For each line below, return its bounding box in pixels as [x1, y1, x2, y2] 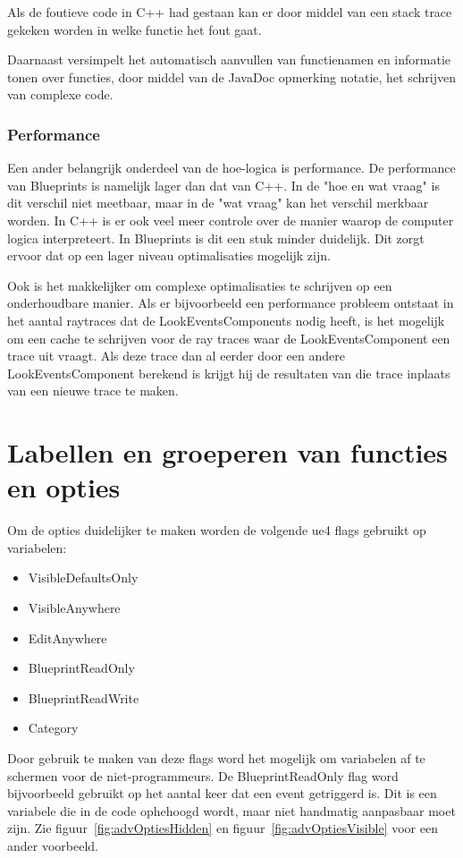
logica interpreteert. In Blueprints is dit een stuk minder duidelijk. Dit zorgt [7, 228, 425, 247]
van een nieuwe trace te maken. [7, 381, 179, 400]
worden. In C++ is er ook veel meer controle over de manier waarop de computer [7, 210, 454, 229]
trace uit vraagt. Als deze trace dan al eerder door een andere [7, 346, 345, 365]
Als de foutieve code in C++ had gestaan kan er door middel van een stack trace [7, 3, 452, 21]
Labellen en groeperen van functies [7, 434, 448, 471]
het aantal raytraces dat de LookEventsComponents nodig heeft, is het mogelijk [7, 310, 445, 329]
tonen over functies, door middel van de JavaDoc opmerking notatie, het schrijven [7, 67, 456, 86]
